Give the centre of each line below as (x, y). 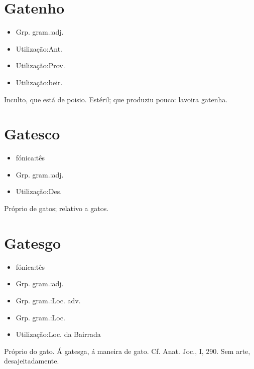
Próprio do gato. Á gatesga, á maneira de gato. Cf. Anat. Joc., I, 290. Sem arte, (127, 351)
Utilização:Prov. (40, 65)
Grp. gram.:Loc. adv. (48, 300)
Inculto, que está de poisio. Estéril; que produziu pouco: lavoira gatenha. (116, 99)
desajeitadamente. (32, 361)
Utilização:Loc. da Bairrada (58, 334)
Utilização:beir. (39, 82)
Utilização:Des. (39, 191)
